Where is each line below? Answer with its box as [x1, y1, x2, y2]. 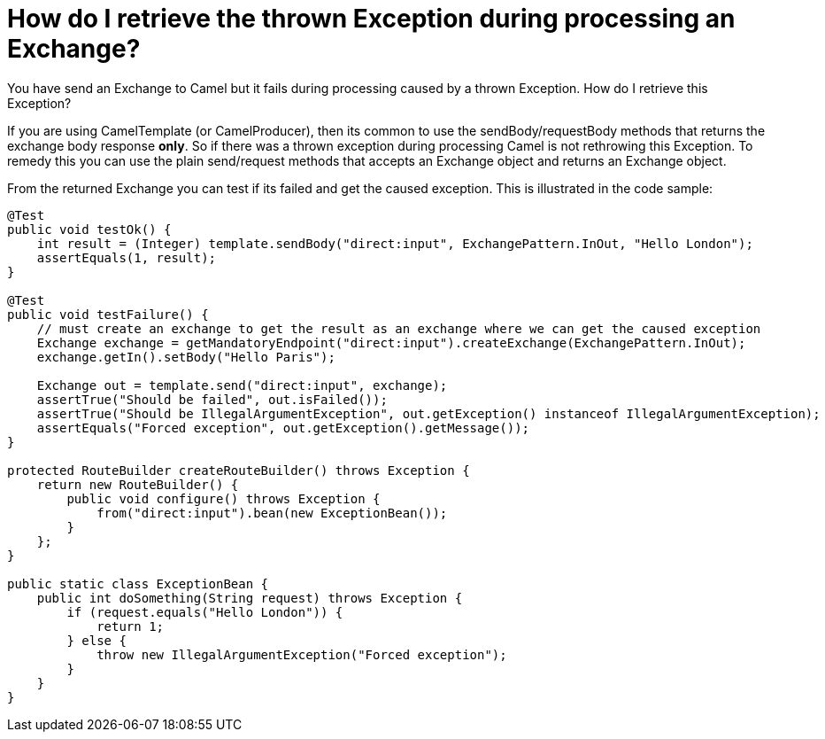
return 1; [96, 618, 165, 634]
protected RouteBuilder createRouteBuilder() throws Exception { [7, 463, 470, 478]
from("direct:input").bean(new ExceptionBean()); [96, 505, 448, 520]
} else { [66, 633, 127, 648]
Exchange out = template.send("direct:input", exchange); [36, 377, 448, 393]
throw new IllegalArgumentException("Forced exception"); [96, 647, 507, 662]
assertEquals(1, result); [36, 250, 217, 265]
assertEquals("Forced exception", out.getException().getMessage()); [36, 420, 530, 435]
